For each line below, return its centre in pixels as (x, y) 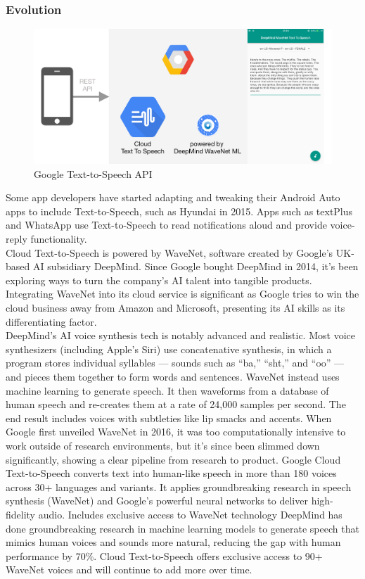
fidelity (21, 514)
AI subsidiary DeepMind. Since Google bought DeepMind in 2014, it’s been (196, 266)
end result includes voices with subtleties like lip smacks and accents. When (169, 418)
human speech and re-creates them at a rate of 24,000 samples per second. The (176, 404)
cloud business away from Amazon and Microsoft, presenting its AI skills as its (175, 308)
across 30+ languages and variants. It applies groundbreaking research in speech (179, 486)
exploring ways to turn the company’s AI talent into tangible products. (159, 280)
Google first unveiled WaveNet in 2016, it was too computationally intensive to (176, 432)
